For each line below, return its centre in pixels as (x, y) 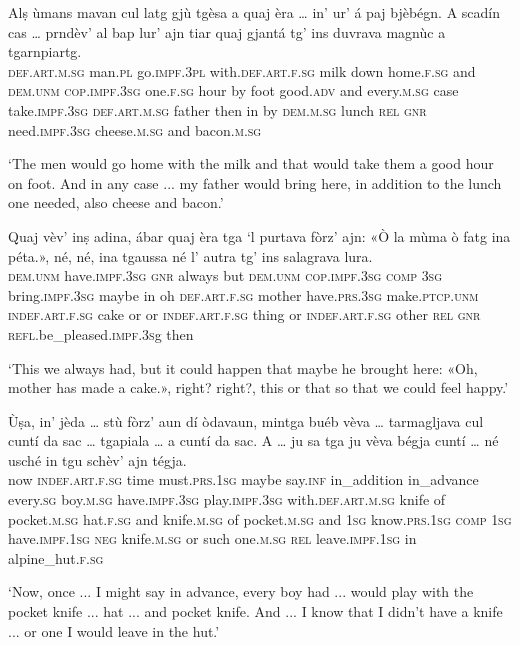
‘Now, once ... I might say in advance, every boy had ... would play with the (241, 591)
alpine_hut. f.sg (56, 557)
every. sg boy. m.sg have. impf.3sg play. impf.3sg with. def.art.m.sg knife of (227, 499)
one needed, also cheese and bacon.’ (116, 202)
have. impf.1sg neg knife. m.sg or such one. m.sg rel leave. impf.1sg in (212, 538)
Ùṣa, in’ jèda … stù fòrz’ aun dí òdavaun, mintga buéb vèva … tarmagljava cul (246, 420)
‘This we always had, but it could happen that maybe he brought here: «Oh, (243, 367)
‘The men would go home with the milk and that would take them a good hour (251, 163)
